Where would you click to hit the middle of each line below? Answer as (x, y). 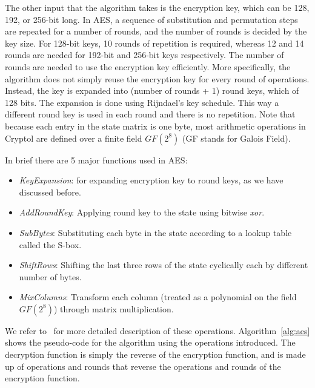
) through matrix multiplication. (114, 308)
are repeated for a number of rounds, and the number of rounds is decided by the (156, 31)
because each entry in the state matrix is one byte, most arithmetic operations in (155, 126)
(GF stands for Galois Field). (236, 138)
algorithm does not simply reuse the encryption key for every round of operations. (157, 78)
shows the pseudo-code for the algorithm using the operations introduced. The (150, 342)
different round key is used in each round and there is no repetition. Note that (150, 114)
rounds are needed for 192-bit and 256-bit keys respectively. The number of (144, 55)
